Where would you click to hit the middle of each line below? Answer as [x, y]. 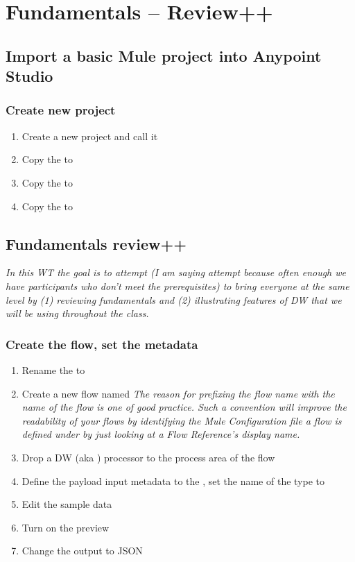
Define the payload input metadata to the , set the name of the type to [173, 480]
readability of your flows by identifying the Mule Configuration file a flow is [182, 420]
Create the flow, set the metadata [102, 344]
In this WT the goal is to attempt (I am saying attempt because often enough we [176, 272]
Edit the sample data [67, 504]
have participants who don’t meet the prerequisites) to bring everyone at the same [177, 286]
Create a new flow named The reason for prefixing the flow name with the [178, 393]
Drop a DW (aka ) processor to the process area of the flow [148, 457]
